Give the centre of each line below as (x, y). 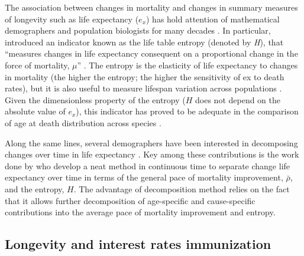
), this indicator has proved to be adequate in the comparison (187, 111)
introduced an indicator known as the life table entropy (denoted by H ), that (144, 42)
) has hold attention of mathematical (213, 19)
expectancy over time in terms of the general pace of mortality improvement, (144, 177)
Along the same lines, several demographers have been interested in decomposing (151, 142)
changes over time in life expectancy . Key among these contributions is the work (152, 154)
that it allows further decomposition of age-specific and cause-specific (130, 200)
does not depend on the (238, 99)
